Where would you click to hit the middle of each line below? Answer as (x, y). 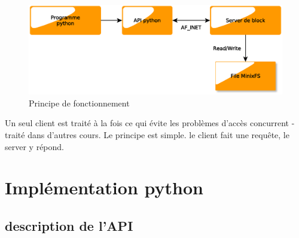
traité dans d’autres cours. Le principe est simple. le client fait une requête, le (147, 135)
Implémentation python (104, 187)
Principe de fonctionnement (79, 103)
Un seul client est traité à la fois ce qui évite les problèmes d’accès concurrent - (150, 123)
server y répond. (34, 146)
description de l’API (69, 226)
